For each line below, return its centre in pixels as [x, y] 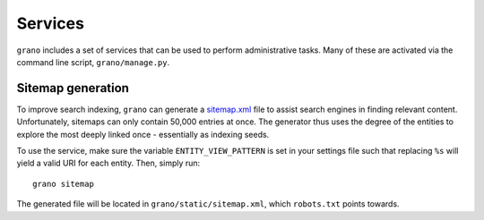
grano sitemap [63, 184]
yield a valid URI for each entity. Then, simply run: [108, 163]
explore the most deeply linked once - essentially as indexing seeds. [143, 134]
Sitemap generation [73, 88]
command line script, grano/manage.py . [93, 62]
